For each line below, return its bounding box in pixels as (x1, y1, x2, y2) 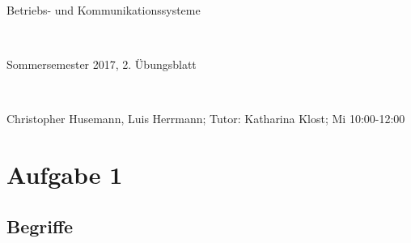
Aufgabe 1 (6, 158, 123, 191)
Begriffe (6, 213, 74, 238)
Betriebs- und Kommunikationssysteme (6, 2, 201, 18)
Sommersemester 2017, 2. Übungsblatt (6, 56, 197, 73)
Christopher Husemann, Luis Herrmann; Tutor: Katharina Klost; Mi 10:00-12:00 (6, 110, 405, 127)
